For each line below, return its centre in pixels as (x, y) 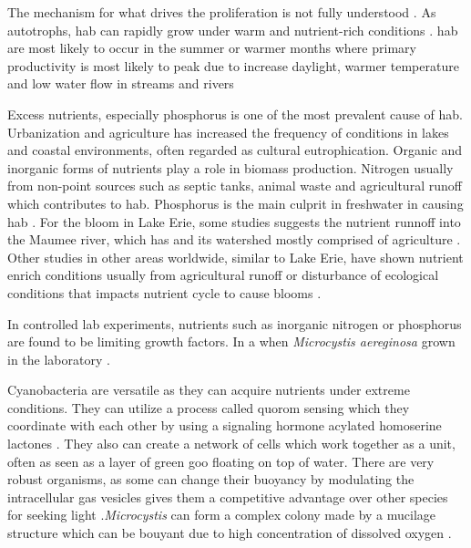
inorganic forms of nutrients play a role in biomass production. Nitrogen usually (230, 167)
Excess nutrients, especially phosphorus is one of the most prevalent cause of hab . (235, 114)
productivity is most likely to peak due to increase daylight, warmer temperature (233, 65)
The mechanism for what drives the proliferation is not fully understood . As (222, 12)
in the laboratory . (59, 359)
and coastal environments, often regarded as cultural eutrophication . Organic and (235, 150)
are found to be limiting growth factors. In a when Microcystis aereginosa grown (231, 341)
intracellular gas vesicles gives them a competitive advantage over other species (228, 496)
